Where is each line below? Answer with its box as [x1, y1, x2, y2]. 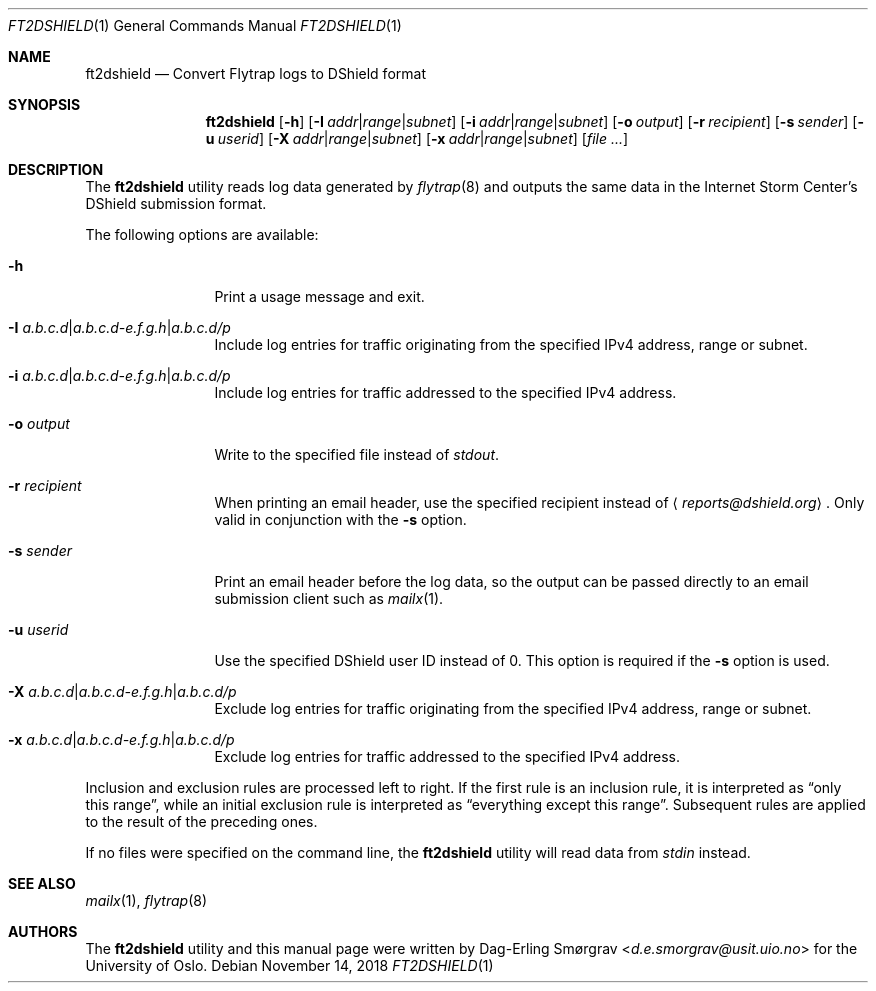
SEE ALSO [8, 875, 76, 892]
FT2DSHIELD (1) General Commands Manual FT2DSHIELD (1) [8, 17, 402, 34]
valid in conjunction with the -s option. [214, 511, 467, 528]
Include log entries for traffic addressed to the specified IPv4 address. [214, 384, 677, 401]
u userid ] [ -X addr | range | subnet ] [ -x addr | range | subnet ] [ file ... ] [205, 130, 629, 147]
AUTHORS [8, 923, 78, 940]
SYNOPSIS [8, 96, 81, 113]
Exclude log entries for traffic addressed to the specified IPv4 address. [214, 748, 681, 765]
